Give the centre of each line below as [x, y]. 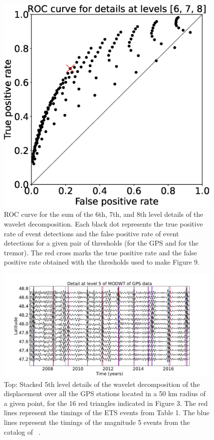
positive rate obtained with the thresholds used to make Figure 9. [102, 262]
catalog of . [22, 431]
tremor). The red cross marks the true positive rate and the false [100, 252]
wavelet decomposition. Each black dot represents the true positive [103, 223]
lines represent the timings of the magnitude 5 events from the [97, 422]
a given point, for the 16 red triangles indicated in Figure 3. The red [106, 403]
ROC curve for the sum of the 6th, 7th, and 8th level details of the [104, 214]
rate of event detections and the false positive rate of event [91, 233]
